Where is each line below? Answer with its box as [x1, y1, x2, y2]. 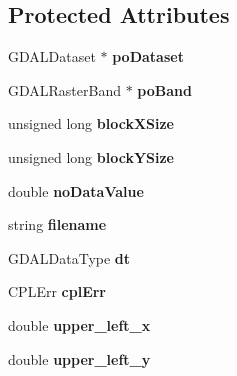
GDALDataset [8, 46, 96, 67]
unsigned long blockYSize [8, 146, 174, 167]
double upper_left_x [8, 314, 151, 335]
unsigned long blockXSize [8, 113, 174, 134]
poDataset [112, 46, 184, 67]
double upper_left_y [8, 348, 151, 369]
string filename [8, 214, 107, 235]
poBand [137, 79, 192, 100]
